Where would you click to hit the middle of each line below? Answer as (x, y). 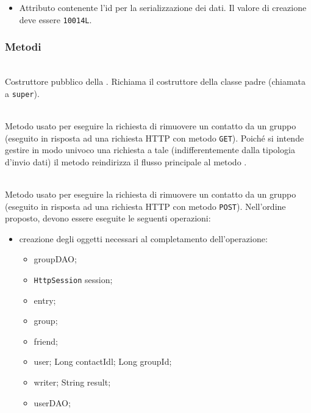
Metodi (23, 47)
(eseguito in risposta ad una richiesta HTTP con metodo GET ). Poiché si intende (155, 138)
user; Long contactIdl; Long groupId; (103, 361)
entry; (45, 300)
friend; (46, 341)
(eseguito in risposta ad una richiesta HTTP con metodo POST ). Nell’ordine (145, 206)
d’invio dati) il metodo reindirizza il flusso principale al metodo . (126, 161)
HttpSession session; (73, 279)
